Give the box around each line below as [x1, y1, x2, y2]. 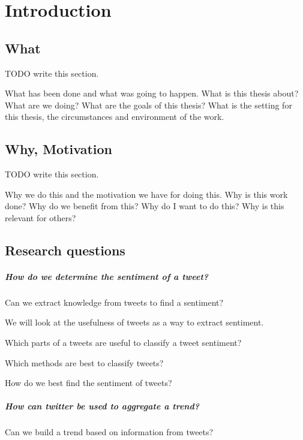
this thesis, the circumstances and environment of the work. [5, 110, 224, 123]
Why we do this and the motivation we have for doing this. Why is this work [5, 188, 288, 200]
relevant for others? [5, 211, 76, 224]
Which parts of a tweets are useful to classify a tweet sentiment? [5, 336, 242, 349]
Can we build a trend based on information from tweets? [5, 426, 214, 438]
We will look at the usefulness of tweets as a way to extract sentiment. [5, 316, 264, 329]
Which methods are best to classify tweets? [5, 356, 164, 369]
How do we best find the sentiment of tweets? [5, 376, 172, 389]
